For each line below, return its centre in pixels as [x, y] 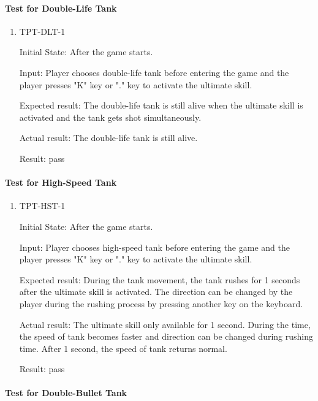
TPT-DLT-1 [42, 31]
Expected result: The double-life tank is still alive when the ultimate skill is [161, 105]
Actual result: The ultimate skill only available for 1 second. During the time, [165, 324]
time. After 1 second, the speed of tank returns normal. [123, 348]
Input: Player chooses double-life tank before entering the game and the [154, 72]
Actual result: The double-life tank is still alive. [108, 138]
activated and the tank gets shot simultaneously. [110, 117]
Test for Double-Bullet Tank [66, 393]
